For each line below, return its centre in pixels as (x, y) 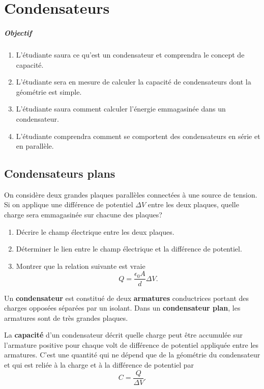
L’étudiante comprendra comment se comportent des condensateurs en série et (138, 136)
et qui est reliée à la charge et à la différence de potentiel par (99, 365)
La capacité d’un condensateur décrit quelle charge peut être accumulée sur (123, 335)
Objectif (18, 32)
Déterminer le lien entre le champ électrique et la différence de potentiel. (129, 249)
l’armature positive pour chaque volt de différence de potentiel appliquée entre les (131, 344)
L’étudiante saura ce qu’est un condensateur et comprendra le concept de (130, 54)
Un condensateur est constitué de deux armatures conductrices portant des (127, 298)
